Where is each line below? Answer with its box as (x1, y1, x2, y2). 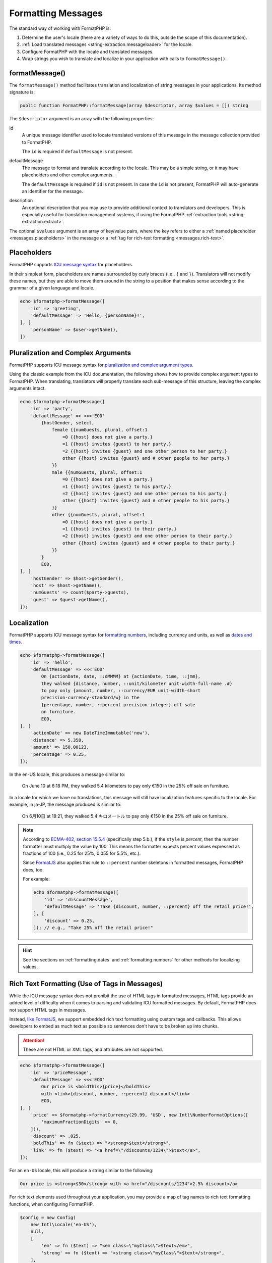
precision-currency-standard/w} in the (41, 695, 140, 701)
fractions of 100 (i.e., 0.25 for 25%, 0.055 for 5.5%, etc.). (23, 850, 141, 856)
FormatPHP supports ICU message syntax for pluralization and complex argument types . (9, 362, 193, 368)
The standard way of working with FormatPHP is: (9, 25, 111, 31)
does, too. (23, 866, 44, 872)
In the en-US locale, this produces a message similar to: (9, 771, 125, 778)
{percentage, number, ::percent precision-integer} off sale (41, 702, 195, 707)
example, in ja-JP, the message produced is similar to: (9, 801, 122, 808)
